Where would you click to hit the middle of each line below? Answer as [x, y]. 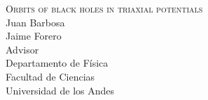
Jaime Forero [34, 36]
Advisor [22, 49]
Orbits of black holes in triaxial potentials [104, 8]
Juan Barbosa [35, 22]
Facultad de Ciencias [50, 76]
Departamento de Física [57, 63]
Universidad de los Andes [60, 90]
